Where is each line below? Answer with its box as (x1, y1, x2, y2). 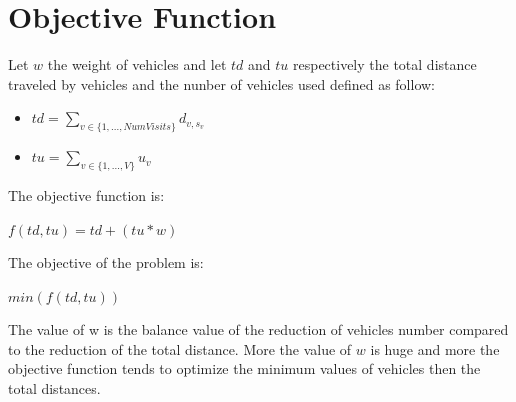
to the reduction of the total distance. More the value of (8, 338, 352, 359)
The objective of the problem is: (8, 252, 204, 273)
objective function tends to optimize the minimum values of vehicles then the (8, 358, 481, 379)
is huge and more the (370, 338, 500, 359)
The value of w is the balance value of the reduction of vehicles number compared (8, 319, 509, 340)
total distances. (8, 378, 101, 399)
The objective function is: (8, 184, 165, 205)
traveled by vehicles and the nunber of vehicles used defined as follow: (8, 73, 435, 94)
